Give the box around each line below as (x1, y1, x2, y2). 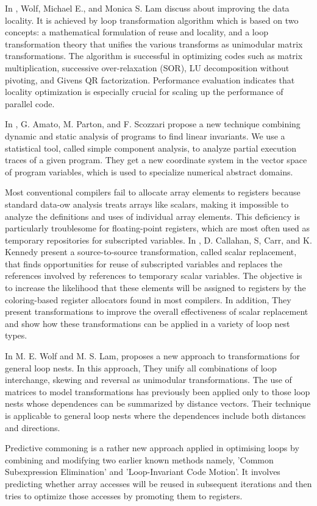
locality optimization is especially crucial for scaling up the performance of (5, 85, 283, 98)
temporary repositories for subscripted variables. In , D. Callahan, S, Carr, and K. (5, 233, 312, 246)
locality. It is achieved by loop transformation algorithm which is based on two (5, 13, 299, 26)
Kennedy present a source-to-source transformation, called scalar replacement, (5, 245, 297, 258)
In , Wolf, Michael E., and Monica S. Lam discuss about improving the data (5, 2, 290, 14)
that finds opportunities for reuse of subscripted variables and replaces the (5, 257, 283, 270)
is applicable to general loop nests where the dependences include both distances (5, 409, 306, 421)
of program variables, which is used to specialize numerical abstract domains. (5, 165, 293, 178)
